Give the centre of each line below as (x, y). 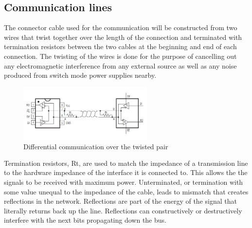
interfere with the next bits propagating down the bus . (85, 220)
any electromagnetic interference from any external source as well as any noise (120, 65)
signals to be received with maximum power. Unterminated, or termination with (124, 182)
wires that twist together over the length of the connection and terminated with (123, 37)
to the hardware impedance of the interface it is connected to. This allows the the (126, 172)
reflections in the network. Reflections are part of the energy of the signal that (120, 201)
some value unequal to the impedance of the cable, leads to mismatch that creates (126, 191)
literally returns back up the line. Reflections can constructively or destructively (123, 210)
